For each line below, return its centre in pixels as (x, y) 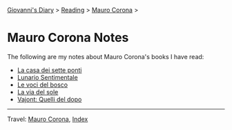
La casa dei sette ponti (49, 70)
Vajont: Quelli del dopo (49, 99)
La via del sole (38, 91)
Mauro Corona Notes (68, 38)
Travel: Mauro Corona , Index (48, 119)
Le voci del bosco (42, 85)
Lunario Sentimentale (47, 77)
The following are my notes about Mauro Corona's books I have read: (106, 56)
